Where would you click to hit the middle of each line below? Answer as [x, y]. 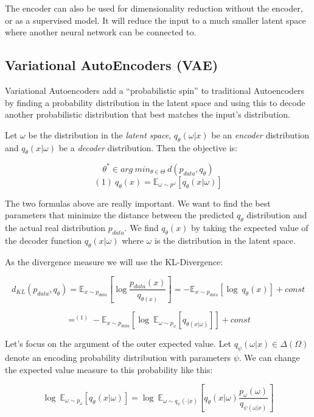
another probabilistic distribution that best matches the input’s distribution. [148, 114]
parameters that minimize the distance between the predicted [120, 215]
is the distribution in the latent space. [225, 241]
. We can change [269, 358]
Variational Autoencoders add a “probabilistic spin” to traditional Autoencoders [155, 90]
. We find [141, 228]
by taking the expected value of [250, 228]
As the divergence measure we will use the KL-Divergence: [114, 261]
